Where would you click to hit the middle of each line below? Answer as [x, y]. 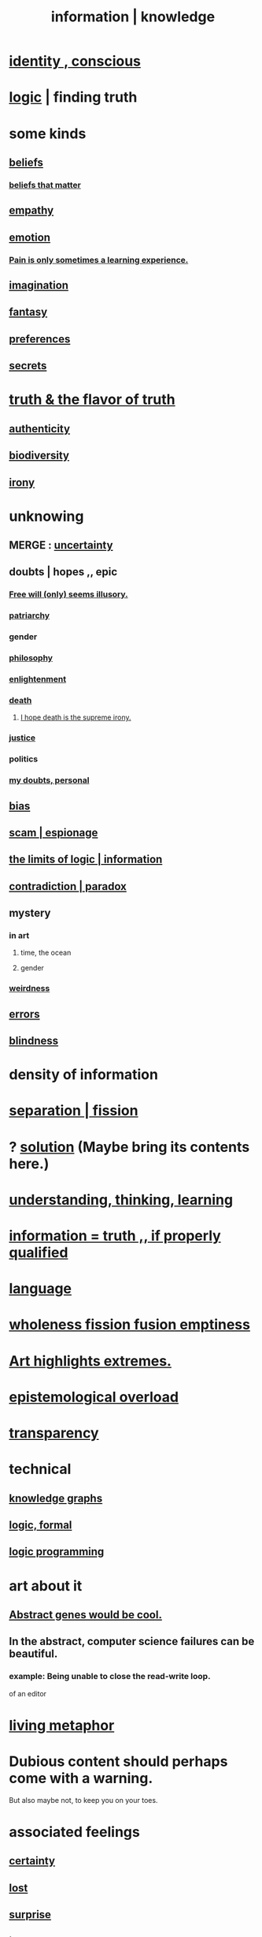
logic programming [57, 1552]
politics [24, 759]
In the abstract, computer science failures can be [132, 1642]
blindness [34, 1041]
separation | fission [74, 1111]
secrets [28, 366]
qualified [39, 1253]
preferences [40, 339]
